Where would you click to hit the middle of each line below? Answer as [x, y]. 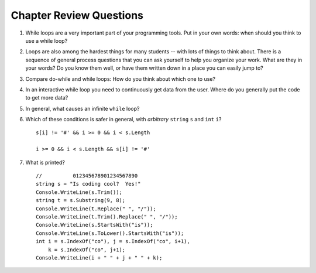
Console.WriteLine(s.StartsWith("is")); [95, 225]
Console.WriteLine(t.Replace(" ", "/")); [96, 209]
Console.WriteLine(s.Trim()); [79, 192]
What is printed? [45, 162]
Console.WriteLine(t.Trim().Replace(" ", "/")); [107, 216]
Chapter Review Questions [77, 15]
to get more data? [47, 98]
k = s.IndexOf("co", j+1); [87, 250]
